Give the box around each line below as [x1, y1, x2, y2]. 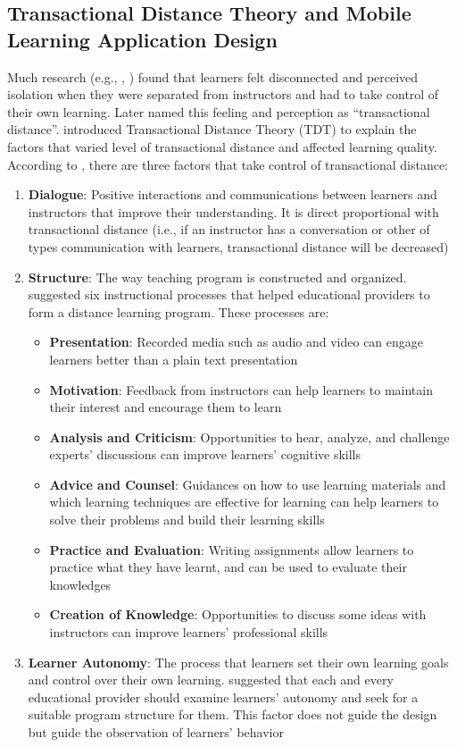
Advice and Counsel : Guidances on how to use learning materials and [49, 474, 446, 493]
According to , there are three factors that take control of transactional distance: [7, 155, 448, 173]
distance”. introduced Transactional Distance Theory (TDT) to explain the [7, 120, 417, 138]
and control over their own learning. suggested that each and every [28, 670, 394, 689]
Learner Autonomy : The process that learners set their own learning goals [28, 652, 449, 671]
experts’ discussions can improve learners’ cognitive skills [49, 445, 361, 464]
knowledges [49, 575, 112, 593]
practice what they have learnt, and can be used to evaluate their [49, 558, 407, 576]
